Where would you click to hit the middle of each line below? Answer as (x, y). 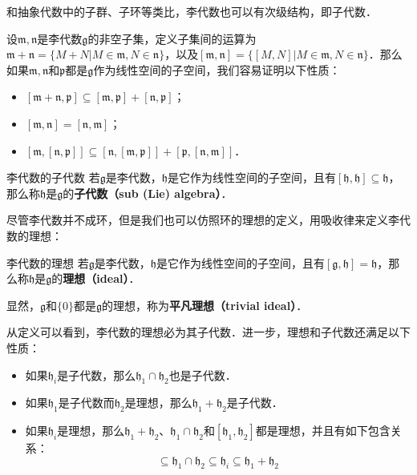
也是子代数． (202, 374)
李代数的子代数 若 (53, 177)
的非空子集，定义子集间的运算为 (172, 38)
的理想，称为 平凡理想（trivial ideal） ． (205, 305)
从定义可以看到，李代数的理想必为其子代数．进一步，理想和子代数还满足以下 (208, 332)
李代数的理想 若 (48, 262)
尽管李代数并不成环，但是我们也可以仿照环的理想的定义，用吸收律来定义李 (203, 220)
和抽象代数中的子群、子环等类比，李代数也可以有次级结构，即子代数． (192, 11)
